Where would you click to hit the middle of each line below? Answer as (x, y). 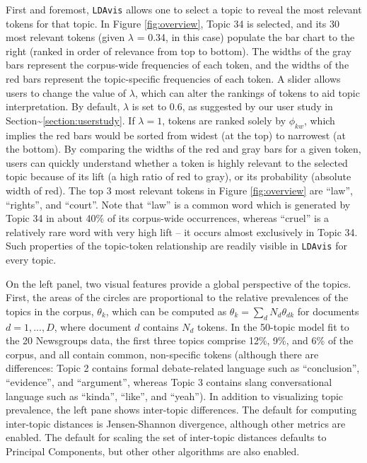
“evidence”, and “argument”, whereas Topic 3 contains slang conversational (169, 381)
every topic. (31, 260)
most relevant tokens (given (65, 37)
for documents (328, 311)
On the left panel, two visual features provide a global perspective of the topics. (179, 283)
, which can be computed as (166, 311)
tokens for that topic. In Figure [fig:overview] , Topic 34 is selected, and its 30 (173, 23)
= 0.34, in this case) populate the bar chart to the (246, 37)
